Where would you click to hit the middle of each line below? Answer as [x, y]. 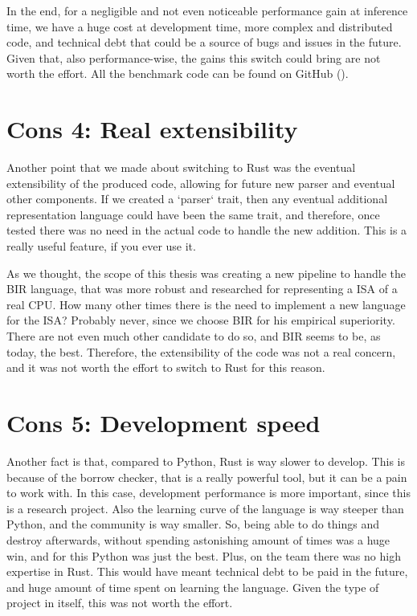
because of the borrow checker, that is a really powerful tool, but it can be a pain [207, 477]
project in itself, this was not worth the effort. [120, 603]
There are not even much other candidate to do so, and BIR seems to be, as [194, 336]
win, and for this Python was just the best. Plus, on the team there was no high [204, 555]
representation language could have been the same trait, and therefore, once [193, 214]
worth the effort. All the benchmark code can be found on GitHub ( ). [178, 73]
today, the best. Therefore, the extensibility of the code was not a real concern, [201, 351]
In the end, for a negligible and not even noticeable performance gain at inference [207, 10]
